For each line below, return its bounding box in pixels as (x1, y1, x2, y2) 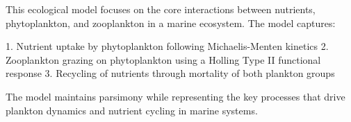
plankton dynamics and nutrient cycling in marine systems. (6, 103, 258, 117)
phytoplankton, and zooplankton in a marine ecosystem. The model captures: (6, 15, 336, 30)
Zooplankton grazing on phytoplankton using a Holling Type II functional (6, 52, 321, 67)
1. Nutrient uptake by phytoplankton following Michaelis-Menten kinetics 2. (6, 39, 329, 53)
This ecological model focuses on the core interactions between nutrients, (6, 2, 316, 16)
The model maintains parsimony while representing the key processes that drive (6, 89, 345, 103)
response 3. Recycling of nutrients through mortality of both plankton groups (6, 66, 335, 80)
